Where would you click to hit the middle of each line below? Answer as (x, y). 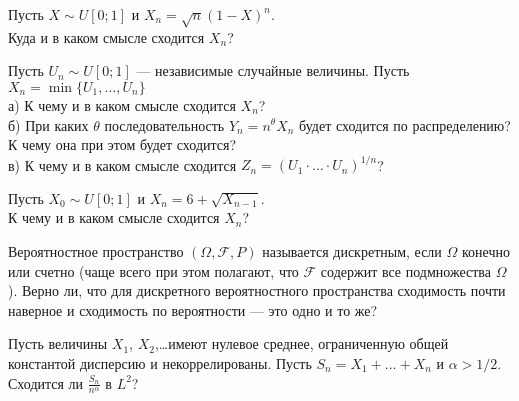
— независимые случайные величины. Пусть (273, 70)
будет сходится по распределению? (405, 124)
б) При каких (48, 124)
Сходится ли (46, 382)
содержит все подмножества (405, 270)
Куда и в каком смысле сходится (106, 36)
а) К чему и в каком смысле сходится (122, 104)
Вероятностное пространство (96, 251)
